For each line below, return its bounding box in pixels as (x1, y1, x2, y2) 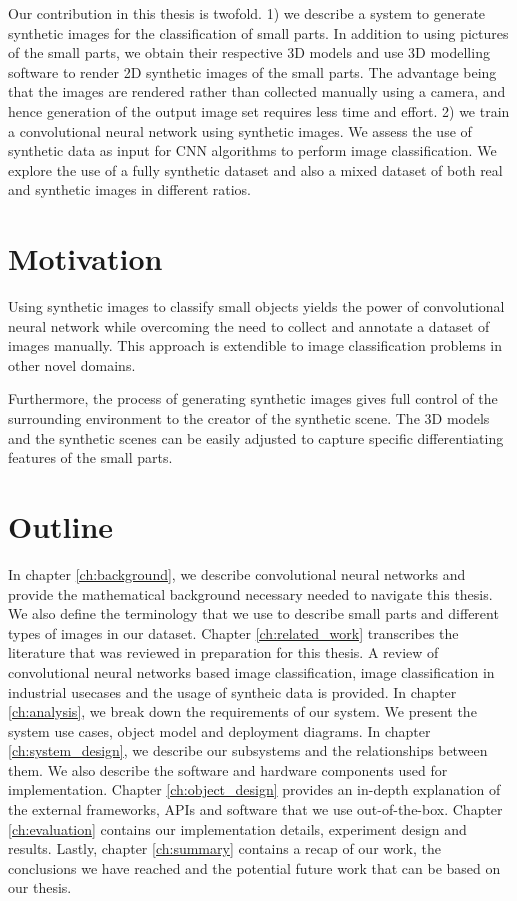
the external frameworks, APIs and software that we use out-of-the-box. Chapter (8, 799, 503, 820)
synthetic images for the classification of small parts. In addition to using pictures (8, 22, 509, 43)
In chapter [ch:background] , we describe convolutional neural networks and (8, 563, 466, 584)
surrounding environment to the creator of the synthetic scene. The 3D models (8, 408, 490, 429)
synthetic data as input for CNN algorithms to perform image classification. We (8, 140, 497, 161)
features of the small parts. (8, 447, 173, 468)
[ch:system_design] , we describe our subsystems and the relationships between (8, 740, 488, 761)
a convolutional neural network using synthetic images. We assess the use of (8, 120, 472, 141)
